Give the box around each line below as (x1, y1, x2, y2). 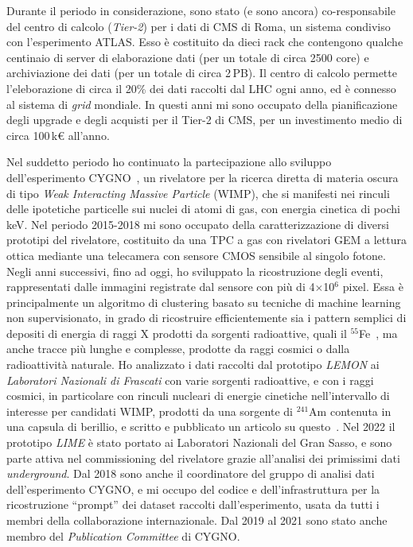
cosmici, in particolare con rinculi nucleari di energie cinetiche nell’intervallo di (6, 387, 390, 404)
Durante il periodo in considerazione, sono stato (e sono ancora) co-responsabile (6, 2, 395, 18)
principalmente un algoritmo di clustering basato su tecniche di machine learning (6, 293, 401, 310)
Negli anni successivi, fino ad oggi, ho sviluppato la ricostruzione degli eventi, (6, 262, 384, 279)
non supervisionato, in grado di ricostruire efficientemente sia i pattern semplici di (6, 309, 407, 326)
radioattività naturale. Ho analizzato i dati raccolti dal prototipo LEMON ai (6, 356, 380, 373)
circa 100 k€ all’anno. (6, 126, 110, 143)
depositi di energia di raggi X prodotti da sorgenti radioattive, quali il (6, 324, 347, 341)
